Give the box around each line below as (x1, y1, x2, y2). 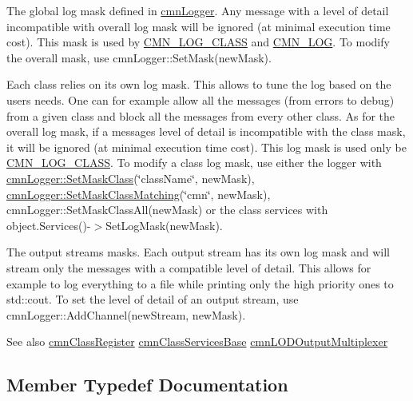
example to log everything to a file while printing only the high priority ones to (6, 275, 394, 292)
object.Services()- (6, 216, 91, 233)
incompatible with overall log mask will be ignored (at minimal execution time (6, 18, 391, 34)
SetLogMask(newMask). (105, 216, 223, 233)
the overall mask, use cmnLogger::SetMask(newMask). (6, 49, 272, 66)
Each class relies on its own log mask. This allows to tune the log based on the (6, 76, 391, 93)
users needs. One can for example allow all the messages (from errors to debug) (6, 91, 395, 108)
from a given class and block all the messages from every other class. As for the (6, 107, 395, 124)
